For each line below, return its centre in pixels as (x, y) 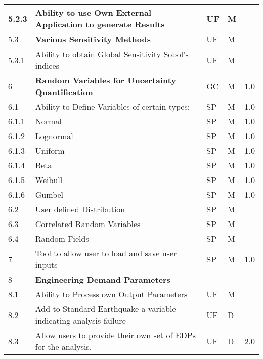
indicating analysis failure (80, 320)
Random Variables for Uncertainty (106, 80)
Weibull (49, 180)
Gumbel (49, 194)
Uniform (50, 150)
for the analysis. (63, 347)
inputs (46, 265)
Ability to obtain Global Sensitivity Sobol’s (112, 54)
